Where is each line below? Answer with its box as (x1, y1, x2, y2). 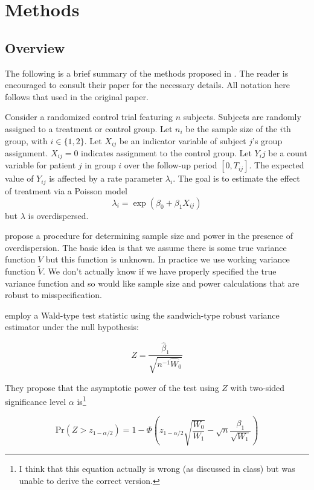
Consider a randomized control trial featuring (5, 110, 173, 123)
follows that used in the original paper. (5, 90, 149, 103)
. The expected (249, 159, 304, 171)
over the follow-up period (124, 159, 217, 171)
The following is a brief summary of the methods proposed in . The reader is (5, 66, 289, 79)
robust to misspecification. (5, 288, 102, 301)
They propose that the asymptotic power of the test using (5, 381, 219, 393)
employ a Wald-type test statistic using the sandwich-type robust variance (5, 308, 280, 321)
